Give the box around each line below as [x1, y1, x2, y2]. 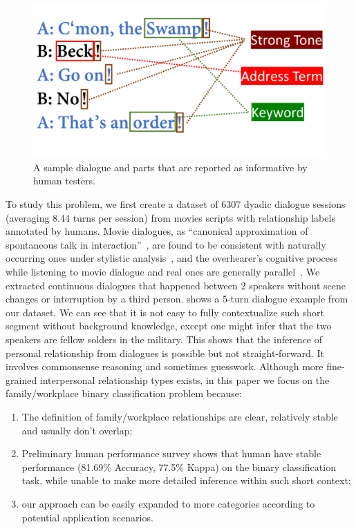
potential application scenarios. [21, 510, 153, 524]
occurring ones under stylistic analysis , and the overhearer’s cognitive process [6, 251, 337, 265]
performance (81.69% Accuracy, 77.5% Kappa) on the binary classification [21, 459, 336, 474]
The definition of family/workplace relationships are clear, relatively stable [21, 409, 338, 423]
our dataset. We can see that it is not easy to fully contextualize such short [6, 305, 324, 319]
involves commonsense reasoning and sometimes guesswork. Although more [6, 359, 324, 374]
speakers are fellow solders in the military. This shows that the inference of [6, 332, 323, 346]
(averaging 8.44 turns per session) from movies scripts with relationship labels [6, 210, 335, 224]
